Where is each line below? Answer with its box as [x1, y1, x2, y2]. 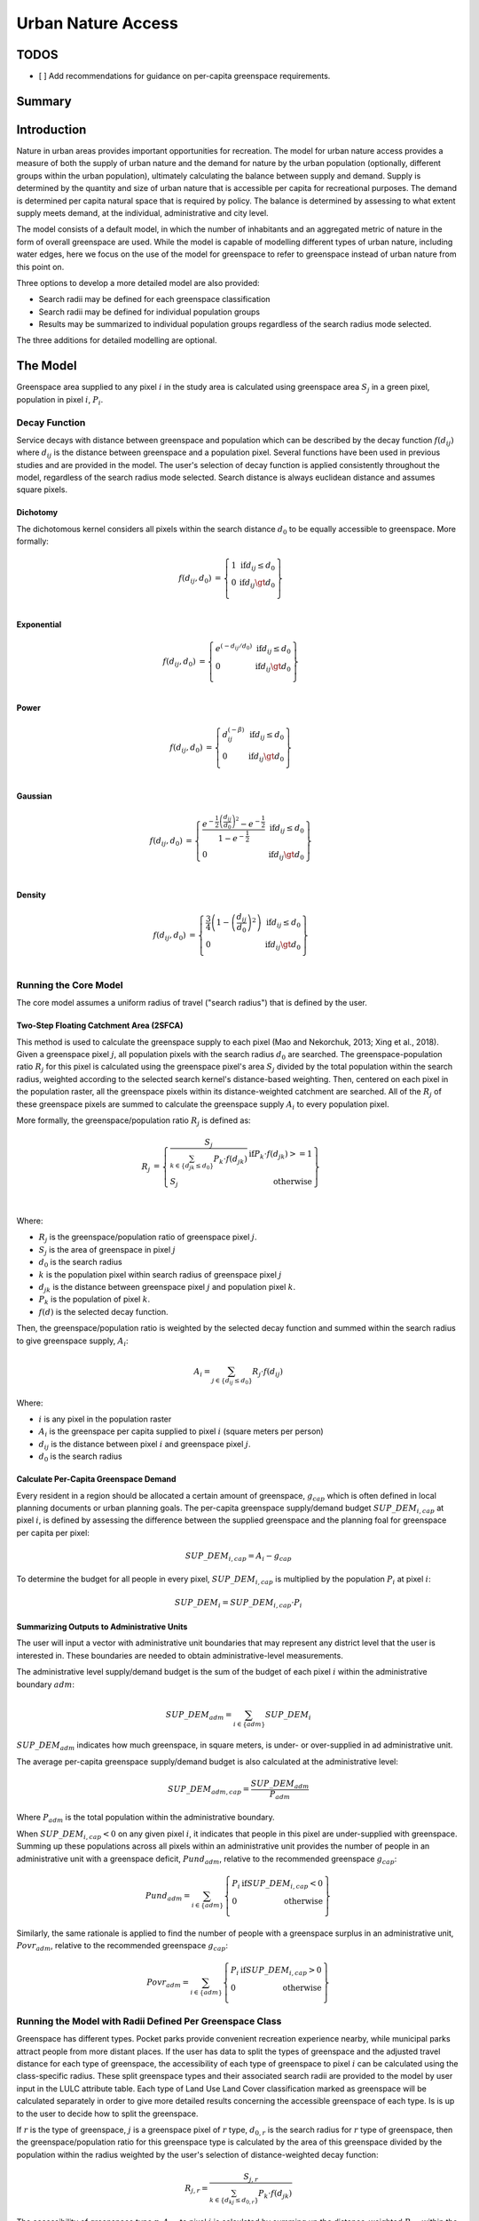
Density [16, 889, 46, 900]
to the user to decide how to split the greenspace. [16, 2108, 199, 2119]
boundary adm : [16, 1679, 75, 1690]
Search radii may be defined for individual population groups [38, 306, 261, 317]
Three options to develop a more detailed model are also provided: [16, 277, 261, 288]
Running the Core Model [16, 978, 123, 991]
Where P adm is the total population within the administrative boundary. [16, 1812, 275, 1825]
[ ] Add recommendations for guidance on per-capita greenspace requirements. [38, 71, 331, 82]
